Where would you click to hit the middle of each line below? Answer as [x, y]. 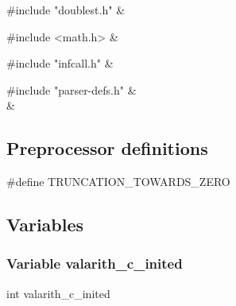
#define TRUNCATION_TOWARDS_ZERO [118, 182]
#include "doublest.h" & [66, 10]
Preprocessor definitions [107, 148]
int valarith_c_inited [58, 293]
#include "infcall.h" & [60, 63]
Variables [45, 225]
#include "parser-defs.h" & [72, 89]
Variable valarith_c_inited [95, 263]
